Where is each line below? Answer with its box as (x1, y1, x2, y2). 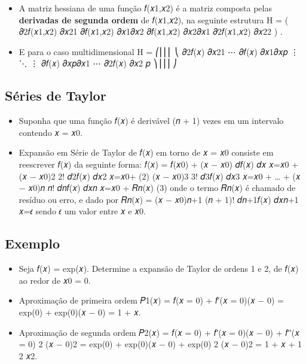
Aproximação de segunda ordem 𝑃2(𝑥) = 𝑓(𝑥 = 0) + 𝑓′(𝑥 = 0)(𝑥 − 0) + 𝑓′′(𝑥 (19, 326, 299, 338)
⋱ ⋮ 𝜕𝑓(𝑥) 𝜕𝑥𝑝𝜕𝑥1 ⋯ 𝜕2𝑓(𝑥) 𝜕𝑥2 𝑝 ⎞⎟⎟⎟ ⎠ (19, 57, 177, 69)
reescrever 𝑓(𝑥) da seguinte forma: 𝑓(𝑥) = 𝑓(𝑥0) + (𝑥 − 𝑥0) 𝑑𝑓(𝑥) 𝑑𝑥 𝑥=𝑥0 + (19, 157, 299, 170)
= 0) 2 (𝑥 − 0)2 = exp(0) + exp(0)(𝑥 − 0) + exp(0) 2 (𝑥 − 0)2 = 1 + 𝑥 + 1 (19, 338, 302, 350)
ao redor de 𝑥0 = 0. (19, 274, 91, 286)
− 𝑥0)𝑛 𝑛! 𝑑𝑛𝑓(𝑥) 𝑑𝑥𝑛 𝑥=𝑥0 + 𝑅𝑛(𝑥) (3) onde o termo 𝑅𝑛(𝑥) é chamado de (19, 181, 296, 194)
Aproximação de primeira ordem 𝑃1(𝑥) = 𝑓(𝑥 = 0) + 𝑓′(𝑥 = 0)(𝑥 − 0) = (19, 294, 284, 307)
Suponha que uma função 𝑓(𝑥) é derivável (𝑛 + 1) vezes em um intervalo (19, 114, 284, 127)
